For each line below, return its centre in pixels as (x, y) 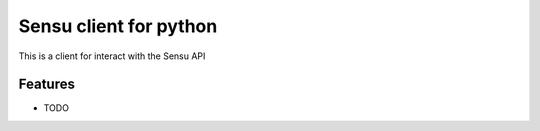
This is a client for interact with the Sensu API (112, 56)
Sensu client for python (118, 26)
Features (46, 84)
